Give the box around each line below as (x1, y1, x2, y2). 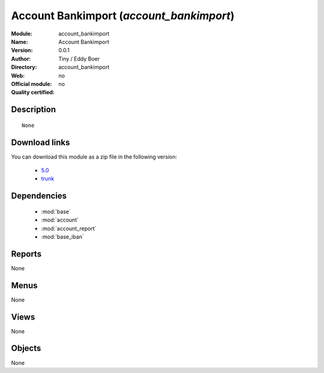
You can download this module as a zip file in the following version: (11, 153, 178, 160)
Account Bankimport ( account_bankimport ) (11, 9, 235, 22)
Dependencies (11, 191, 67, 201)
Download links (11, 137, 70, 147)
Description (11, 105, 56, 115)
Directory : (11, 64, 37, 71)
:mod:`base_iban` (41, 233, 84, 240)
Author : (11, 55, 31, 62)
